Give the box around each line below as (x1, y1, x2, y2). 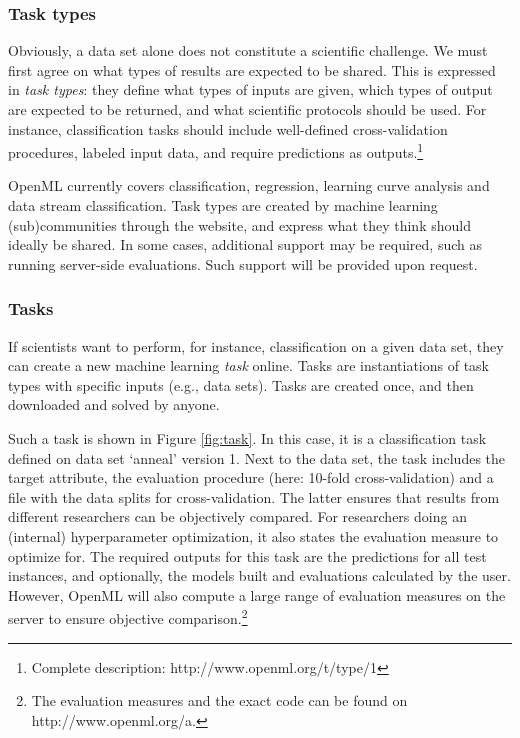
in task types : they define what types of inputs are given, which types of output (8, 79, 493, 100)
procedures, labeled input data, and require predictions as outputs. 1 (8, 139, 424, 162)
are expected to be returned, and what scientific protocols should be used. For (8, 99, 487, 119)
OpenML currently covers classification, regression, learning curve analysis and (8, 175, 490, 196)
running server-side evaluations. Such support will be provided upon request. (8, 253, 478, 274)
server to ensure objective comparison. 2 (8, 605, 248, 628)
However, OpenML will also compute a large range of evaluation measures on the (8, 584, 506, 605)
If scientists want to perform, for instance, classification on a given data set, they (8, 335, 504, 356)
